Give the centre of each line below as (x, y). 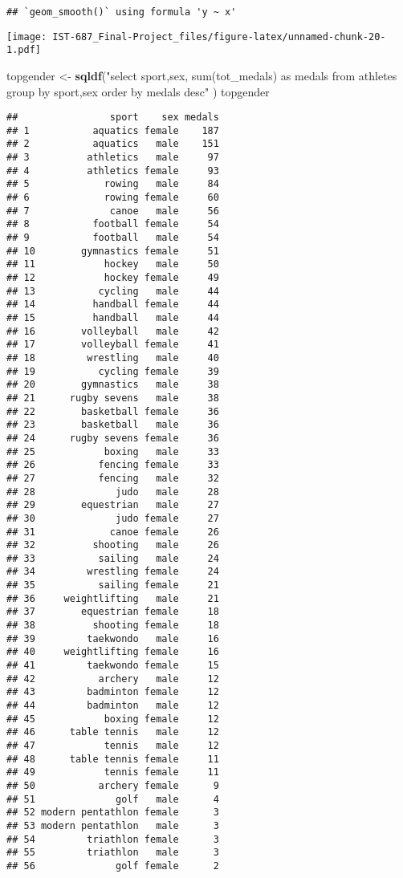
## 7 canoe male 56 (113, 211)
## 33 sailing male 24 (113, 558)
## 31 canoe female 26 (113, 532)
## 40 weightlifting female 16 (113, 652)
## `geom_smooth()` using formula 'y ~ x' (122, 12)
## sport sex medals (113, 118)
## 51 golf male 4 (113, 799)
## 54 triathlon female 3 (113, 839)
